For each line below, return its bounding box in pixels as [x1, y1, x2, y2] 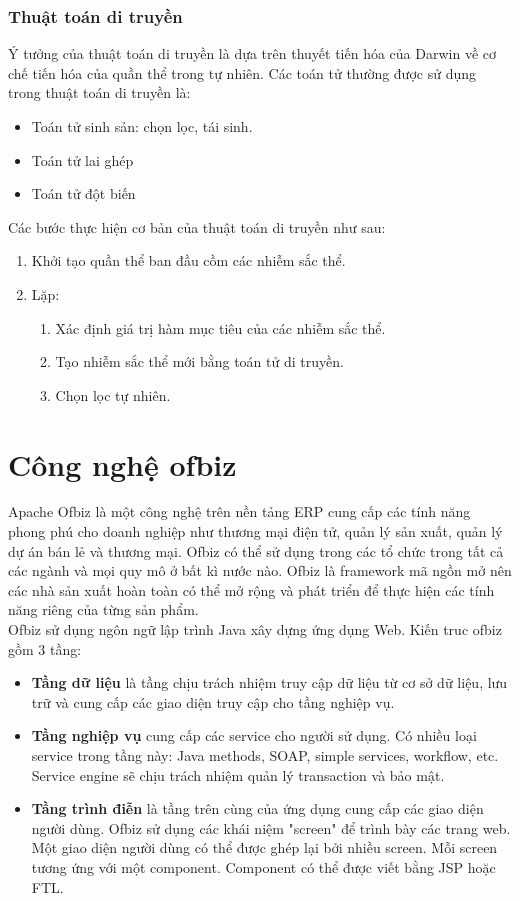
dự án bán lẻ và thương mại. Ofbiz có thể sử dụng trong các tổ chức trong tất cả [8, 540, 504, 561]
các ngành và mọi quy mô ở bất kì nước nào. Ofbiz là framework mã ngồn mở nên [8, 560, 512, 581]
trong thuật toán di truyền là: [8, 82, 191, 103]
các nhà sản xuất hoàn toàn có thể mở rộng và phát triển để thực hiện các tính [8, 579, 495, 600]
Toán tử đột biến [31, 183, 136, 204]
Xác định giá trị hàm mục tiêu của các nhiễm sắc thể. [55, 317, 386, 338]
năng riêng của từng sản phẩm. [8, 599, 199, 620]
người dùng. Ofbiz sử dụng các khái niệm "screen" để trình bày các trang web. [31, 817, 511, 838]
